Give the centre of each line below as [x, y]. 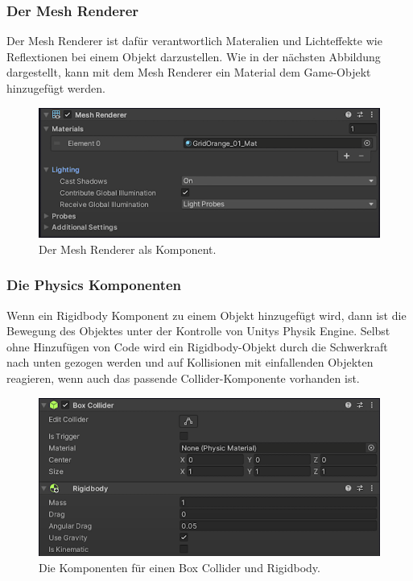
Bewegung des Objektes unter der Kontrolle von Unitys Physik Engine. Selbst [198, 331]
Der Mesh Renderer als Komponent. [128, 249]
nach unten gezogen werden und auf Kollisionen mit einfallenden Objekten [190, 362]
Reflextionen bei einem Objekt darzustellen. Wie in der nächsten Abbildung [194, 56]
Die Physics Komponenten [94, 285]
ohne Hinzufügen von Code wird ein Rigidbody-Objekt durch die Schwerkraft [197, 346]
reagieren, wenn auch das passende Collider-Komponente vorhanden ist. [183, 378]
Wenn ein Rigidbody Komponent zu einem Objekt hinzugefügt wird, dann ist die [206, 315]
